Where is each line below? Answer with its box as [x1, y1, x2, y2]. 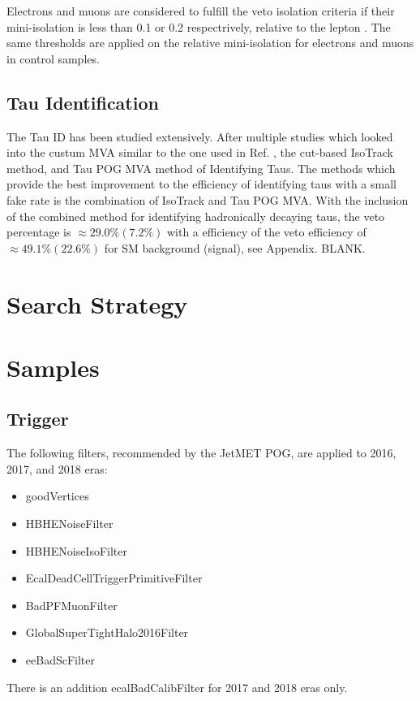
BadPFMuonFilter [25, 596, 118, 613]
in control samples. [6, 50, 100, 67]
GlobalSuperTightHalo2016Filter [25, 624, 189, 641]
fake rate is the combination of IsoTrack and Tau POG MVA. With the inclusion [6, 191, 409, 208]
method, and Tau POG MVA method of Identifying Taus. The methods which [6, 159, 396, 176]
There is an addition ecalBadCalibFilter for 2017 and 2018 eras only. [6, 678, 348, 695]
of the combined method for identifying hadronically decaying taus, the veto [6, 207, 385, 224]
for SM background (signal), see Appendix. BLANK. [104, 239, 366, 256]
